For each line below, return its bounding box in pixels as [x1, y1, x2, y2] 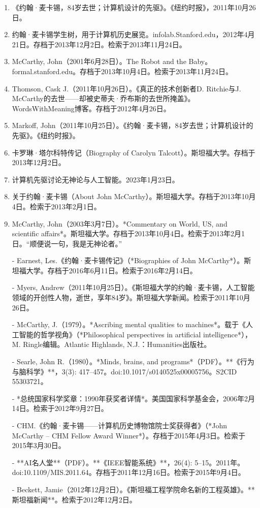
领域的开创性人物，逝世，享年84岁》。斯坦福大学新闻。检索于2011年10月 [12, 292, 250, 303]
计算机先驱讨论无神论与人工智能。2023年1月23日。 [12, 174, 179, 184]
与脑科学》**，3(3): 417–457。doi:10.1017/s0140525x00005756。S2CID [12, 366, 237, 376]
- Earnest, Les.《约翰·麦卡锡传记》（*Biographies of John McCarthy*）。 [12, 255, 244, 266]
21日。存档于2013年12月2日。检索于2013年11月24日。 [12, 39, 186, 49]
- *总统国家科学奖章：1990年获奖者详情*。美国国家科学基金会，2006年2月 [12, 393, 255, 403]
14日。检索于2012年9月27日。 [12, 403, 108, 414]
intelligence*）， [203, 329, 252, 339]
